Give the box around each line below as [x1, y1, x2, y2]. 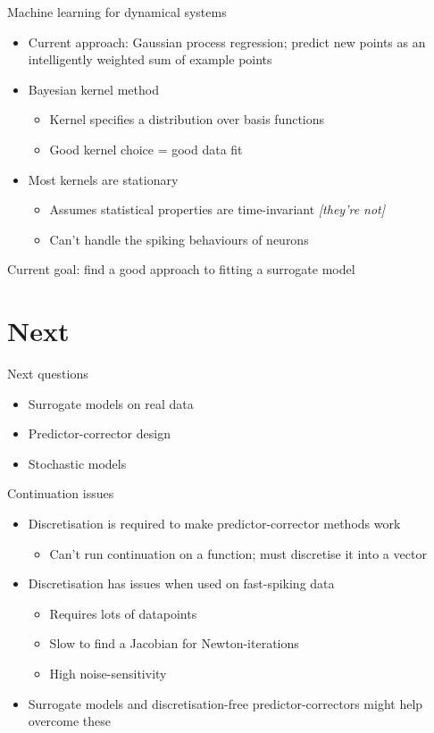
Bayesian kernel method [28, 79, 159, 98]
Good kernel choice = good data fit [49, 139, 243, 158]
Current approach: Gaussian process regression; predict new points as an [28, 32, 426, 51]
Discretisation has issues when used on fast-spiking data [28, 574, 335, 593]
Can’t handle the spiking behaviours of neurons [49, 229, 309, 248]
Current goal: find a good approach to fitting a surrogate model [7, 260, 355, 279]
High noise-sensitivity [49, 664, 167, 682]
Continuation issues [7, 484, 114, 503]
